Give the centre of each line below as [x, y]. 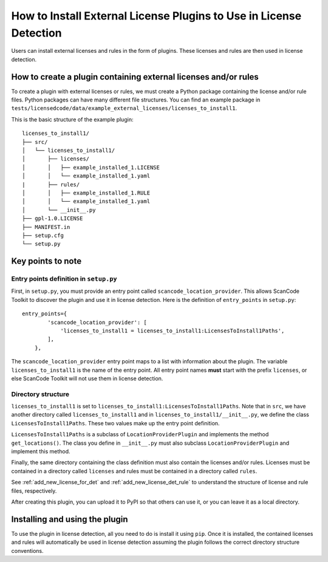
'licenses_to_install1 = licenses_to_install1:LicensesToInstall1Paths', [173, 331]
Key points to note [46, 261]
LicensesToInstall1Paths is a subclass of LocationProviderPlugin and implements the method [140, 434]
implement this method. [41, 451]
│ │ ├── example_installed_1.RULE [86, 193]
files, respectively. [34, 491]
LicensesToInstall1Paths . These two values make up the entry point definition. [115, 423]
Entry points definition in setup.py [64, 279]
